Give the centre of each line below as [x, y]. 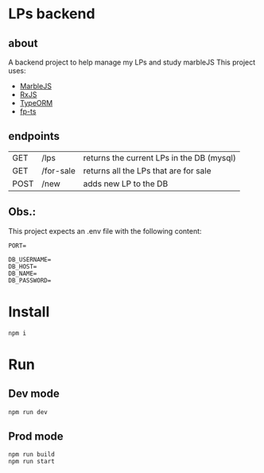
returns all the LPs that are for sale [147, 170]
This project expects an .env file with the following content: [105, 231]
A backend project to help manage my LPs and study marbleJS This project [132, 62]
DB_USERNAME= [30, 259]
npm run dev [28, 412]
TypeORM [36, 103]
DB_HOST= [23, 266]
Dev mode [34, 394]
